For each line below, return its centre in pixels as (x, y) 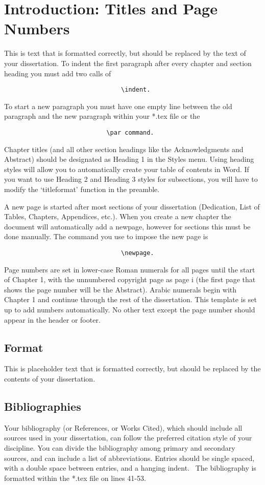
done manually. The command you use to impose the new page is (106, 236)
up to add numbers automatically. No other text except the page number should (130, 309)
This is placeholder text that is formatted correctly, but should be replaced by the (132, 368)
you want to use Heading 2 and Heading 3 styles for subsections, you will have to (131, 179)
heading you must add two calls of (58, 73)
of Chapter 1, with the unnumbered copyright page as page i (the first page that (130, 279)
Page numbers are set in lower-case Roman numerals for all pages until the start (130, 269)
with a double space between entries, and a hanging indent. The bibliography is (130, 468)
